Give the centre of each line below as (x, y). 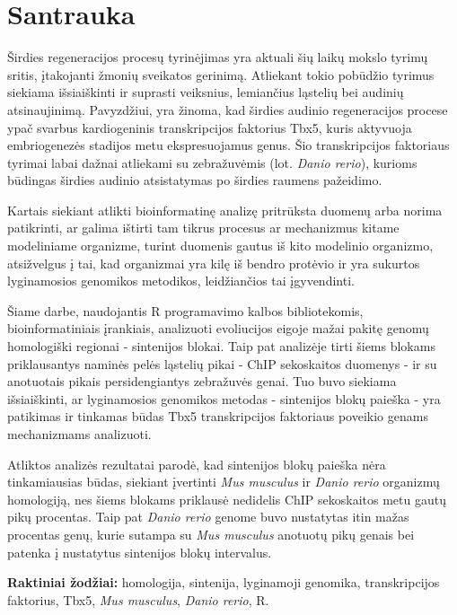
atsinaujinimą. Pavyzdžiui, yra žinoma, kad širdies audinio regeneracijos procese (228, 109)
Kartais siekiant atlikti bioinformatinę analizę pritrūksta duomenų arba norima (225, 210)
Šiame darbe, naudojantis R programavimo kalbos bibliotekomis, (185, 310)
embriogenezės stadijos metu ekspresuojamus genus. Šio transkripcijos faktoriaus (228, 145)
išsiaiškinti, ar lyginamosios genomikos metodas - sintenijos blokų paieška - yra (224, 398)
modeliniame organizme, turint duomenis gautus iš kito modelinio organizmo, (220, 246)
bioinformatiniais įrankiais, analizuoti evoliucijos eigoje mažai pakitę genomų (218, 328)
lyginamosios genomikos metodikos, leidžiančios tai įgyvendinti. (181, 281)
